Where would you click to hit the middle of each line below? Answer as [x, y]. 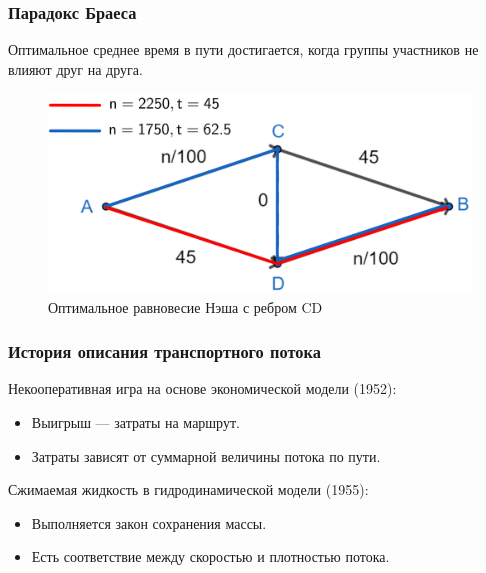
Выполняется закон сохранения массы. [149, 522]
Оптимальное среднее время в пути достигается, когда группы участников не [243, 49]
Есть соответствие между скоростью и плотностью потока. [210, 556]
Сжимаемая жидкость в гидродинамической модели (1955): [188, 489]
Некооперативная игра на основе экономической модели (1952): [202, 388]
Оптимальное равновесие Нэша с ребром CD [185, 306]
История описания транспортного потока [164, 351]
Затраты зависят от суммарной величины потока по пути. [206, 455]
